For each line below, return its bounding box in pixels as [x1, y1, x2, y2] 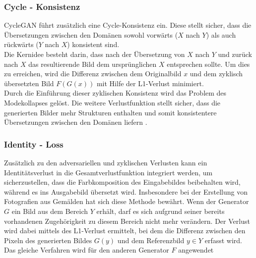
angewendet [178, 245, 214, 255]
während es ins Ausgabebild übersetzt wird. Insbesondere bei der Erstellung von [4, 186, 248, 197]
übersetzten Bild [4, 78, 54, 88]
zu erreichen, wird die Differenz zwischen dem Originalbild [4, 68, 182, 79]
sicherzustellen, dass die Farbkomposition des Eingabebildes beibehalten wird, [4, 177, 241, 187]
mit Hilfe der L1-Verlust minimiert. [96, 78, 204, 88]
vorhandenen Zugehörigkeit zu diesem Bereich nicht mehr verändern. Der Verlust [4, 215, 250, 226]
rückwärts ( [4, 39, 39, 50]
